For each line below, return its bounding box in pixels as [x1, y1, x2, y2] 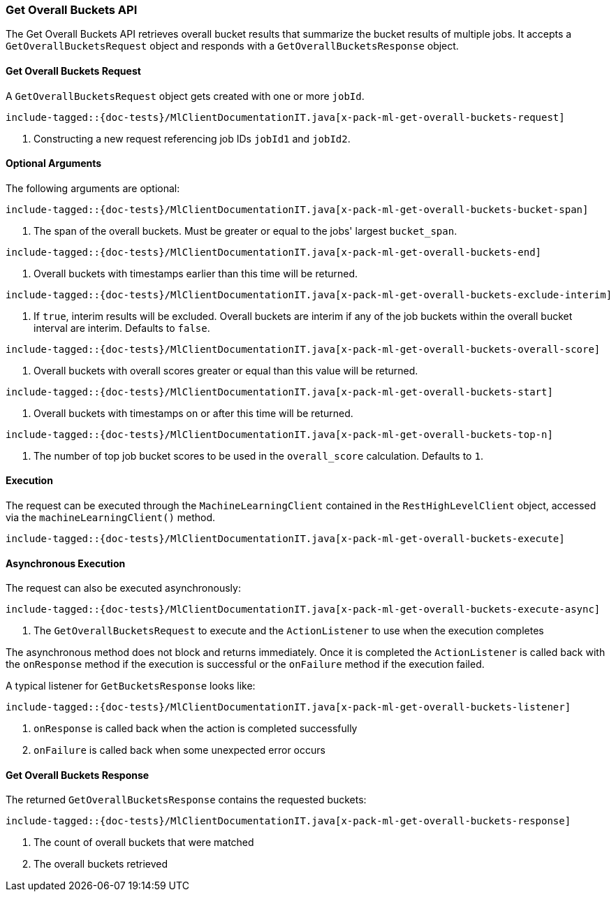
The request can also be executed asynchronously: [6, 582, 241, 595]
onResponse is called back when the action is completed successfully [34, 722, 358, 735]
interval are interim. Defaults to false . [34, 321, 210, 334]
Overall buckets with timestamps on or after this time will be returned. [34, 407, 353, 419]
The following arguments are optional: [6, 182, 180, 194]
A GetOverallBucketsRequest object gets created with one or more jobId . [6, 89, 365, 102]
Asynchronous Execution [6, 557, 126, 569]
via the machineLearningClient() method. [6, 511, 216, 524]
